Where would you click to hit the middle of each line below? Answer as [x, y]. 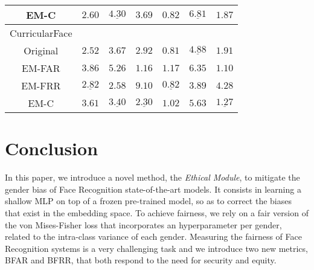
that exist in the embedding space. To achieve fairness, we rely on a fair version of [157, 212]
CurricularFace [41, 33]
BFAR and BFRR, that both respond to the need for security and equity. [141, 260]
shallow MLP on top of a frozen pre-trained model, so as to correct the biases [148, 201]
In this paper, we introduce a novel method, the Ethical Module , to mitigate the [152, 177]
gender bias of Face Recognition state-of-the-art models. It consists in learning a [153, 189]
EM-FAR [41, 68]
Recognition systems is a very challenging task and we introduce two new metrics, [156, 248]
